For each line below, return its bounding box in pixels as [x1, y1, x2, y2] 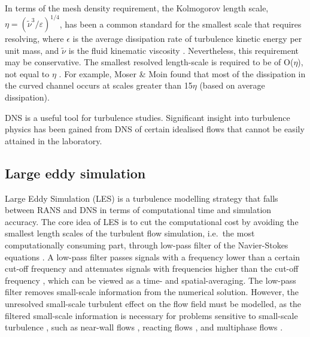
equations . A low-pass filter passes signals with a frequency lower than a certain [5, 250, 300, 263]
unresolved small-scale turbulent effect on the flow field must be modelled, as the [5, 297, 302, 309]
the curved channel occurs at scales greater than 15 [5, 79, 193, 92]
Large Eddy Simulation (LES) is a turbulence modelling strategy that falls [5, 192, 278, 204]
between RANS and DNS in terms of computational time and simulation [5, 204, 272, 216]
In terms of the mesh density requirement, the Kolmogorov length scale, [5, 2, 269, 14]
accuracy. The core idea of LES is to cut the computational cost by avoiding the [5, 215, 299, 227]
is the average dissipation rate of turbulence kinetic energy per [72, 32, 302, 45]
